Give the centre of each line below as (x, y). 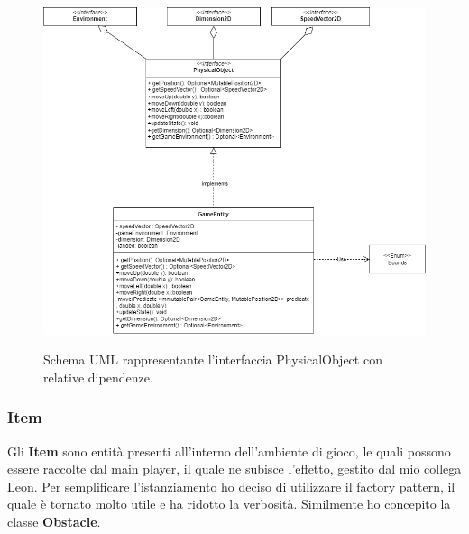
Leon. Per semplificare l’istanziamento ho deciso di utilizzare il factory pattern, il (231, 486)
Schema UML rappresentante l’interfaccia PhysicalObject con (213, 359)
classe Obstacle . (54, 521)
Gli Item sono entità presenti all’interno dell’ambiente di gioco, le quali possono (229, 451)
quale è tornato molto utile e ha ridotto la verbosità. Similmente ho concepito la (229, 504)
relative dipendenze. (98, 377)
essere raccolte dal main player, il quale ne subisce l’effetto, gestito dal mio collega (234, 469)
